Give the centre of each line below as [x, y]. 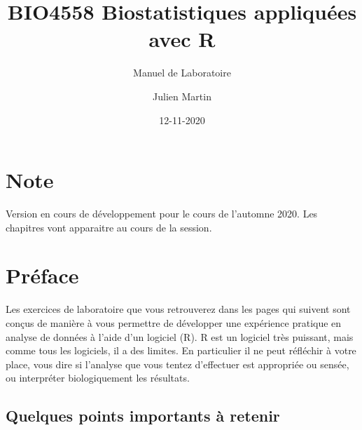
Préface [42, 275]
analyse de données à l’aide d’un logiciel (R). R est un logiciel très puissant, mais [180, 336]
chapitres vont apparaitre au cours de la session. [109, 227]
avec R [182, 39]
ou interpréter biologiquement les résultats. [98, 378]
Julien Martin [182, 96]
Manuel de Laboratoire [182, 73]
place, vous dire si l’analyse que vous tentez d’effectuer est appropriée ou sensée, [177, 364]
